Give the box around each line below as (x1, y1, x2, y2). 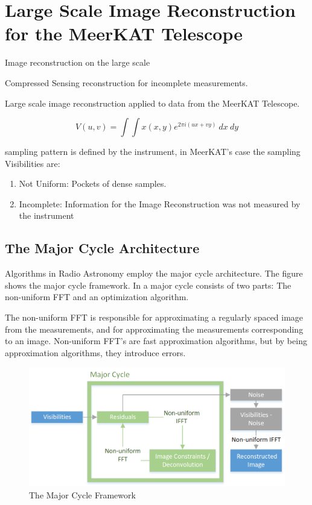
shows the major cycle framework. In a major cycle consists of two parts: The (5, 278, 291, 291)
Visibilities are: (5, 157, 60, 169)
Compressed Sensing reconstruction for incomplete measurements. (5, 76, 248, 89)
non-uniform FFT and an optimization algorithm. (5, 290, 189, 303)
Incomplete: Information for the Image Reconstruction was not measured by (19, 197, 301, 210)
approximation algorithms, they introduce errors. (5, 346, 186, 359)
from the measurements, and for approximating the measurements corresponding (5, 322, 304, 335)
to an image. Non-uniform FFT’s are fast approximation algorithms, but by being (5, 334, 307, 347)
